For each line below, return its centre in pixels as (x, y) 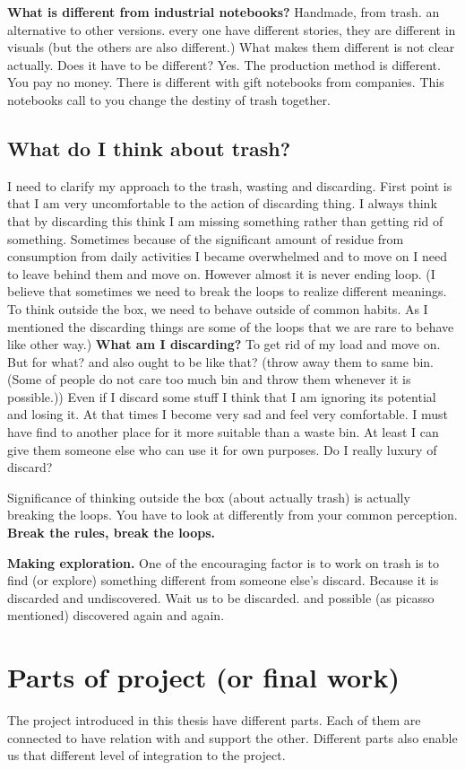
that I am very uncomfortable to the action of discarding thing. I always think (222, 203)
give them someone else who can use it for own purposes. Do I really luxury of (222, 449)
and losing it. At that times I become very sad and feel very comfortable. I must (228, 414)
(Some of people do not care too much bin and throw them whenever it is (209, 379)
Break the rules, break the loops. (112, 533)
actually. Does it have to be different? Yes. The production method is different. (224, 64)
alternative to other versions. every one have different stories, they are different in (232, 29)
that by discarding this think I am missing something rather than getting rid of (225, 220)
